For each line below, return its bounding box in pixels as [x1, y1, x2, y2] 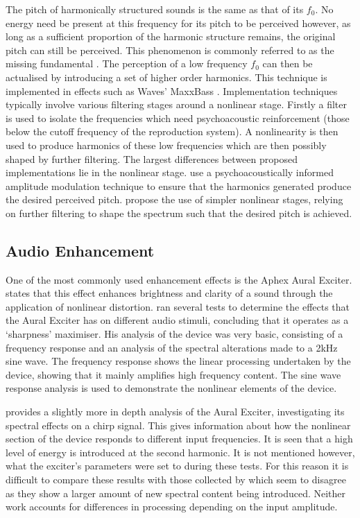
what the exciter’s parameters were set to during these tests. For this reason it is [6, 458, 349, 473]
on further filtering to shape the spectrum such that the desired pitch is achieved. [6, 205, 352, 220]
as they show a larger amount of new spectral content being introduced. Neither [6, 485, 346, 500]
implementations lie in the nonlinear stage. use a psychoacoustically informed [6, 165, 334, 180]
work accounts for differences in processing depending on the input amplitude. [6, 499, 338, 514]
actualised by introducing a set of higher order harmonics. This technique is [6, 69, 327, 84]
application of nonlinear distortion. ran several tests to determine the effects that [6, 299, 350, 313]
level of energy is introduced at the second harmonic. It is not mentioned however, [6, 444, 355, 459]
